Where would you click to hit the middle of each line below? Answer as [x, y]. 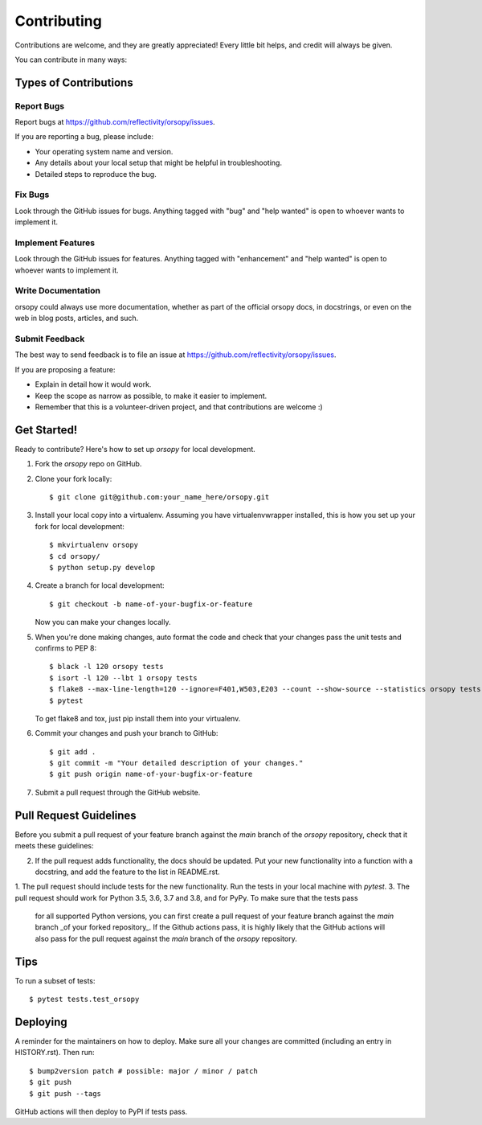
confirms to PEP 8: [66, 648]
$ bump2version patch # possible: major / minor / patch [144, 1071]
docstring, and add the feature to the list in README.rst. [127, 872]
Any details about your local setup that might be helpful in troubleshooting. [159, 163]
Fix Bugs [32, 195]
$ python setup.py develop [102, 567]
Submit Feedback [50, 339]
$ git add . [73, 751]
